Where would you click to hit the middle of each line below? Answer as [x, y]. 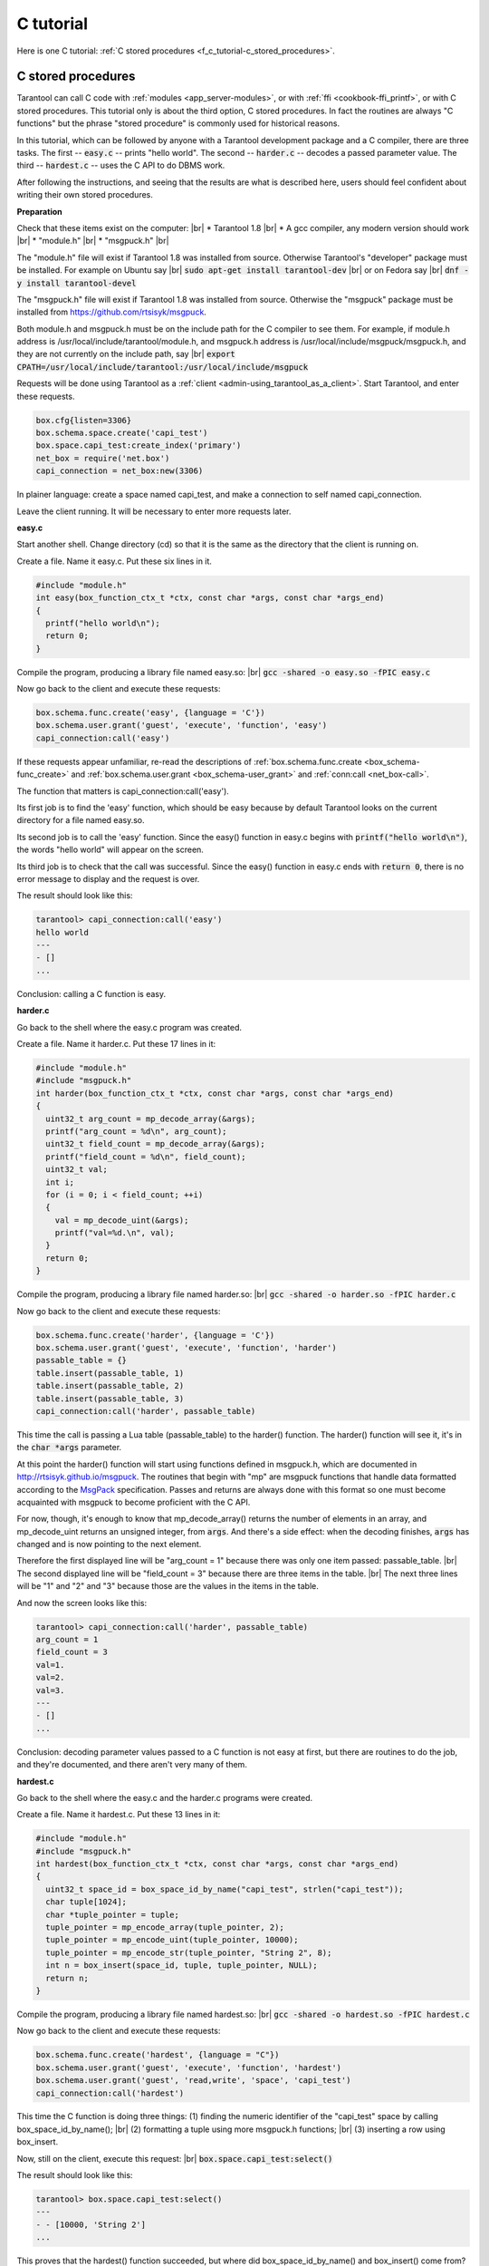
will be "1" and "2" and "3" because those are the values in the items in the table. [168, 1586]
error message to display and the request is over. [108, 878]
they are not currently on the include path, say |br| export [126, 354]
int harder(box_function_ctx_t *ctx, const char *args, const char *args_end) [215, 1093]
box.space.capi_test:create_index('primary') [139, 445]
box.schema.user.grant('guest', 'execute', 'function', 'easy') [182, 726]
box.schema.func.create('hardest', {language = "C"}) [158, 2055]
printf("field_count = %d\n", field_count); [146, 1157]
